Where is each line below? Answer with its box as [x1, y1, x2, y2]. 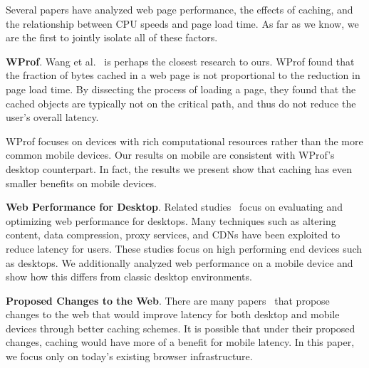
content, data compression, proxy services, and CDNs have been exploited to [6, 227, 341, 242]
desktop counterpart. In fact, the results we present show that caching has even [6, 161, 352, 176]
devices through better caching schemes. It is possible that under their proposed [6, 320, 355, 335]
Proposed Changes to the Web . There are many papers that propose [6, 293, 330, 307]
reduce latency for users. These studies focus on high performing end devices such [6, 241, 363, 256]
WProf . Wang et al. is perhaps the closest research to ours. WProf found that [6, 53, 355, 68]
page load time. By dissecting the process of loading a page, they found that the [6, 81, 356, 96]
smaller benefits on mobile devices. [6, 175, 157, 190]
